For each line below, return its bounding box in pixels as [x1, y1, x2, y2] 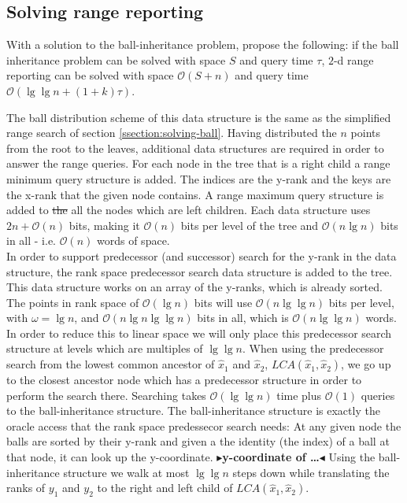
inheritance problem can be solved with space [6, 51, 226, 68]
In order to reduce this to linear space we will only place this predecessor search [6, 324, 392, 341]
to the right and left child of [97, 479, 233, 496]
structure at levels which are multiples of [6, 340, 203, 357]
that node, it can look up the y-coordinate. [6, 449, 213, 465]
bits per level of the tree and [180, 216, 319, 233]
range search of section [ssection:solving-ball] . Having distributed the [6, 124, 337, 141]
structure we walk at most [63, 464, 190, 480]
